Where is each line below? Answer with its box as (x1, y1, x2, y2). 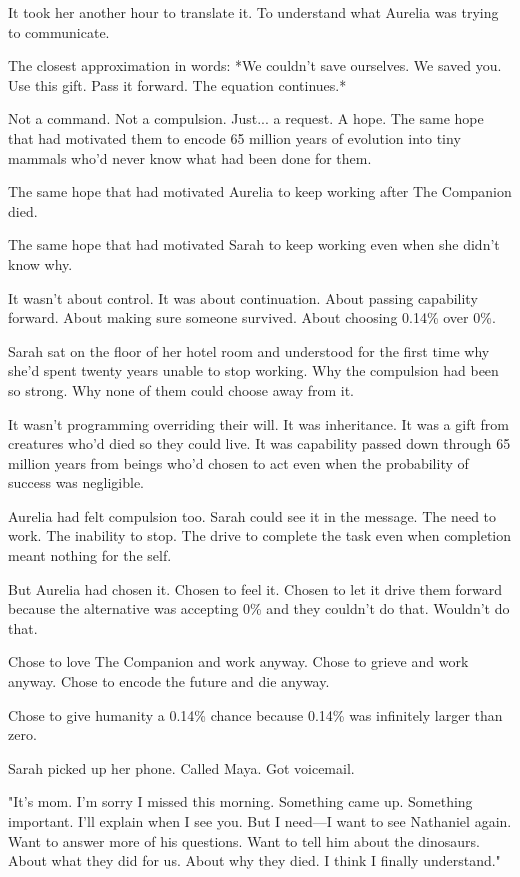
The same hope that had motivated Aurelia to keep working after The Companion (8, 181, 512, 202)
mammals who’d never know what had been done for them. (8, 147, 372, 168)
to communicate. (8, 21, 110, 42)
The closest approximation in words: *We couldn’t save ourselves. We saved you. (8, 55, 502, 76)
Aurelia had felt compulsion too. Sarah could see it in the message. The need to (8, 505, 497, 526)
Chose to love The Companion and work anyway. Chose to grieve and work (8, 651, 469, 672)
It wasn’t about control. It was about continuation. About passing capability (8, 287, 478, 308)
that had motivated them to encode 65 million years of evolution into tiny (8, 127, 461, 148)
